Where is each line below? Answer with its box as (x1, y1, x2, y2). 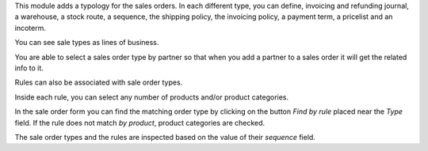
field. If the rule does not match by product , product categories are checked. (14, 118, 266, 127)
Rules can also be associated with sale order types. (14, 77, 183, 87)
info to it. (14, 63, 44, 73)
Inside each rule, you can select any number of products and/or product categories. (14, 92, 289, 102)
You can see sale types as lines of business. (14, 38, 159, 47)
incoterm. (14, 23, 47, 32)
